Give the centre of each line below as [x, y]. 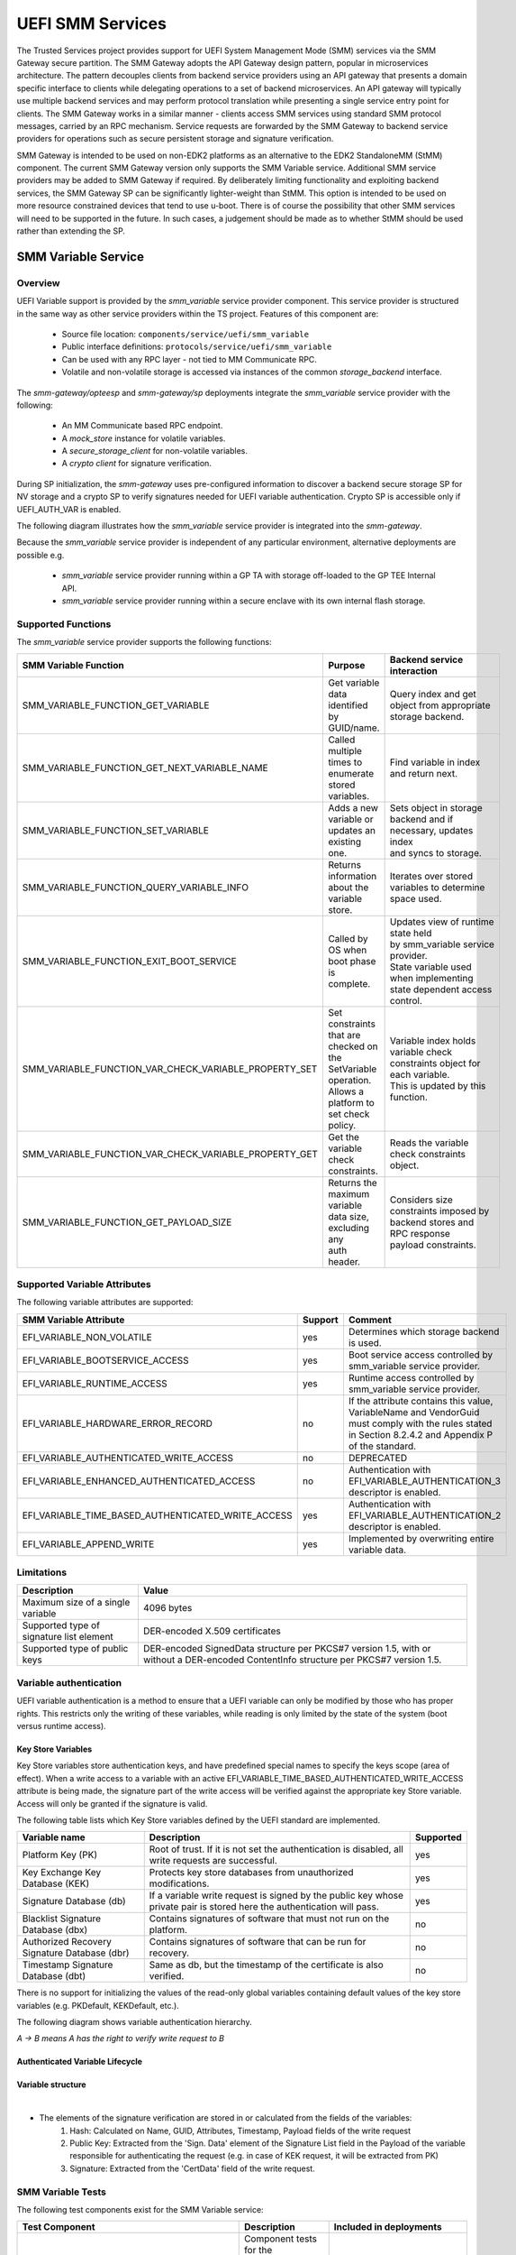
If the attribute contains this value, [421, 1401]
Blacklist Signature [62, 1919]
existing [345, 842]
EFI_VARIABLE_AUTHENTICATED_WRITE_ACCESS [128, 1458]
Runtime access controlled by [411, 1377]
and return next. [424, 773]
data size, [349, 1216]
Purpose [347, 665]
